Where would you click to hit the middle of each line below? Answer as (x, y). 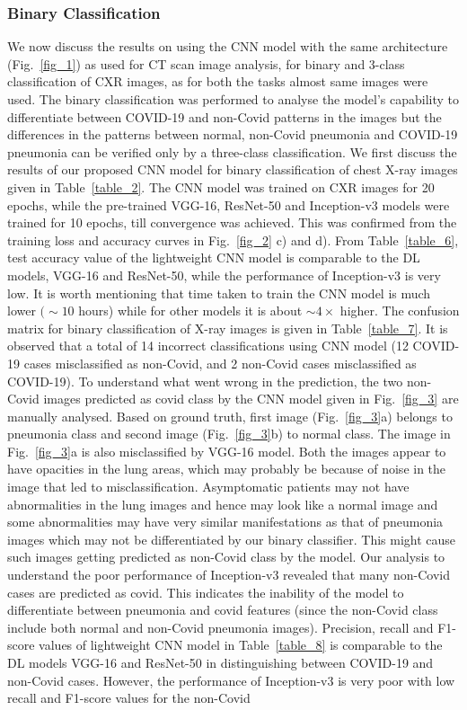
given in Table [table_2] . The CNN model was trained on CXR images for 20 (221, 186)
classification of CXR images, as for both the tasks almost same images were (218, 81)
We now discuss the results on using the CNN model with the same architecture (228, 46)
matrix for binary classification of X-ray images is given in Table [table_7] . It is (228, 328)
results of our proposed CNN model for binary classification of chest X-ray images (233, 169)
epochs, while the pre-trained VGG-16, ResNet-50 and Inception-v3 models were (229, 204)
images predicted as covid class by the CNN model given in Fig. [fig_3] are (251, 399)
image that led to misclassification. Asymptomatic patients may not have (208, 487)
